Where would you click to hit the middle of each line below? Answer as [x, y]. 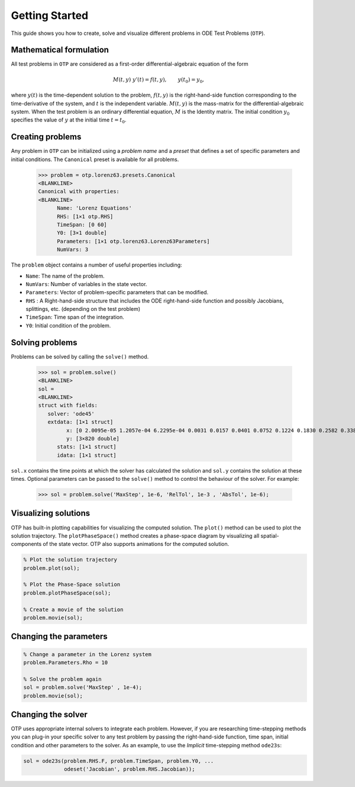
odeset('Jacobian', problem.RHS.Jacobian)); [130, 769]
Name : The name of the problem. [65, 276]
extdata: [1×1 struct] [80, 422]
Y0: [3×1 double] [82, 233]
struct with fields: [68, 405]
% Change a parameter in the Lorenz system [88, 654]
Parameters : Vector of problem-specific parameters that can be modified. [117, 293]
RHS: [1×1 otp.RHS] [85, 216]
